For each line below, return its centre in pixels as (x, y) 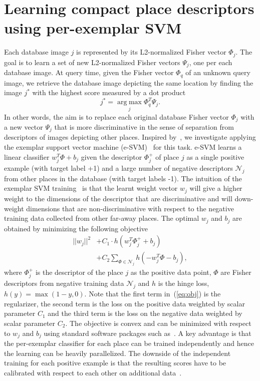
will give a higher (216, 188)
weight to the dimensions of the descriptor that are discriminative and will (118, 198)
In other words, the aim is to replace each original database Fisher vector (116, 116)
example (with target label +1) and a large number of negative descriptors (118, 168)
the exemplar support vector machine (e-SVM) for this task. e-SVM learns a (123, 147)
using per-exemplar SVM (93, 28)
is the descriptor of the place (79, 272)
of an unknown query (218, 72)
